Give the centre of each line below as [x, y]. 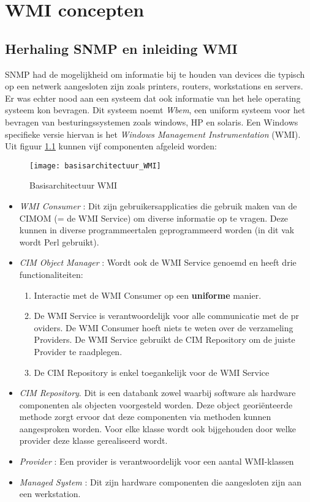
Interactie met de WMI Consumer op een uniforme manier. [148, 295]
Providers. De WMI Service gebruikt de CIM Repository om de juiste [164, 339]
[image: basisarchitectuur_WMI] [95, 166]
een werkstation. [50, 494]
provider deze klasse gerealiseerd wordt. [93, 440]
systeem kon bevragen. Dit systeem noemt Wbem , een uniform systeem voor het [155, 110]
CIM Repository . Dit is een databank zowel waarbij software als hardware [157, 393]
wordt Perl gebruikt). [59, 242]
